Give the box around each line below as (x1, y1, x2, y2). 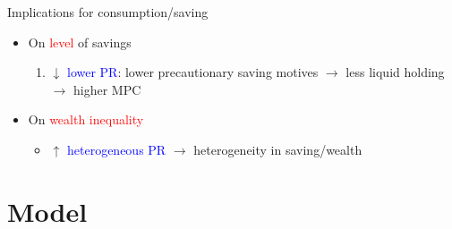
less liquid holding (345, 63, 445, 81)
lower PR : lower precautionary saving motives (67, 63, 319, 81)
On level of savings (28, 32, 132, 51)
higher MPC (72, 80, 141, 98)
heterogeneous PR (67, 140, 166, 158)
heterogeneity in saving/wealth (193, 140, 362, 158)
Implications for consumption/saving (7, 3, 209, 21)
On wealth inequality (28, 110, 144, 129)
